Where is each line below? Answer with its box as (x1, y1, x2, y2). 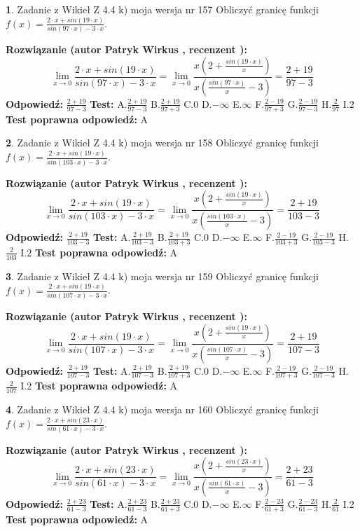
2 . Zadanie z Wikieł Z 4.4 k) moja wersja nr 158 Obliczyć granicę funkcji (6, 135, 319, 150)
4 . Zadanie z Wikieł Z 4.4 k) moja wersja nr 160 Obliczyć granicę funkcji (6, 402, 319, 417)
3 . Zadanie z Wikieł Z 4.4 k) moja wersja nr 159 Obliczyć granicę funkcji (6, 268, 319, 283)
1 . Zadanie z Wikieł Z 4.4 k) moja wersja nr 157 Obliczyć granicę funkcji (6, 2, 319, 16)
